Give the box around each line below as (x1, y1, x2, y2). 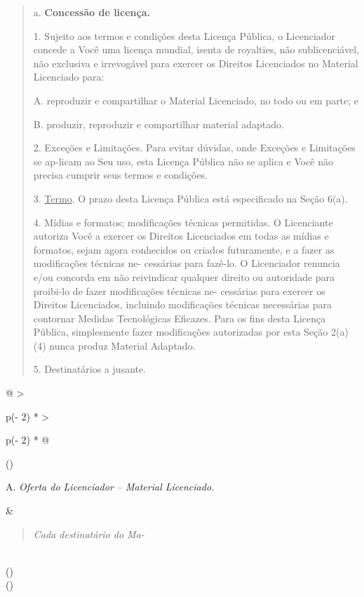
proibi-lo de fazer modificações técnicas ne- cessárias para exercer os (33, 283, 325, 298)
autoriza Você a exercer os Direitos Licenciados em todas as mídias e (33, 228, 329, 243)
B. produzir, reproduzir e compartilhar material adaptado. (33, 116, 284, 131)
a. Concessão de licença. (33, 5, 151, 19)
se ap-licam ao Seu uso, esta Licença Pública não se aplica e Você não (33, 153, 334, 168)
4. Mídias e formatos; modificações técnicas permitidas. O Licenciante (33, 214, 333, 229)
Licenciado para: (33, 69, 105, 84)
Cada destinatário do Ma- (33, 526, 144, 541)
